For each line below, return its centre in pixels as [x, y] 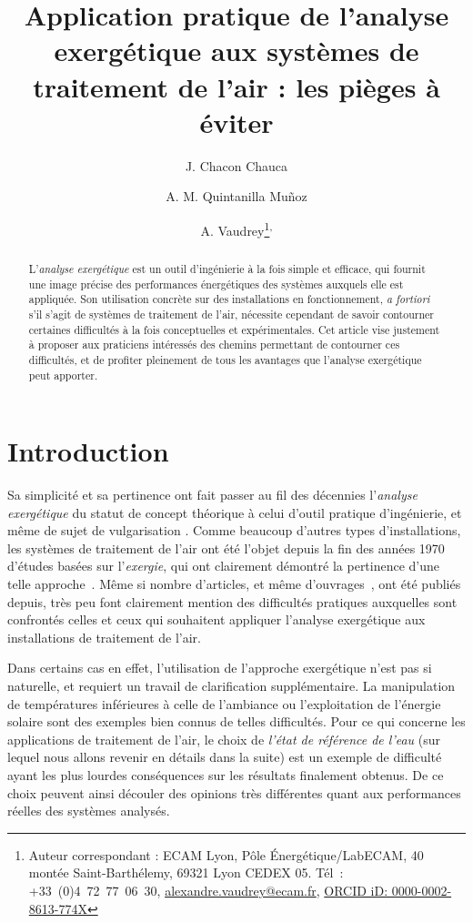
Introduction [88, 451]
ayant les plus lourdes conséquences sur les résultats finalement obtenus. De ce [226, 775]
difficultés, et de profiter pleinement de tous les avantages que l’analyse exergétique [225, 359]
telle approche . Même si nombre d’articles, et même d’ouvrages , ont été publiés [234, 584]
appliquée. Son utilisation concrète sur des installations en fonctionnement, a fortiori [229, 299]
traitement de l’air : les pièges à [236, 86]
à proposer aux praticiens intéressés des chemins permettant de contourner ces [214, 345]
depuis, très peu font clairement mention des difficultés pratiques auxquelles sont [232, 601]
